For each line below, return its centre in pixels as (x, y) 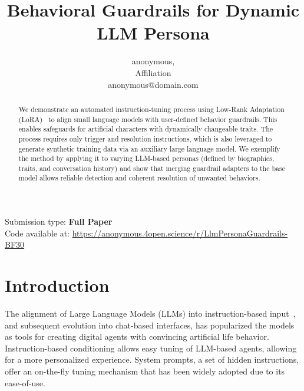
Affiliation (153, 72)
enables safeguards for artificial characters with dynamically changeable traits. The (146, 129)
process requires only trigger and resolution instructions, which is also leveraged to (145, 138)
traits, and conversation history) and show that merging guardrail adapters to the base (152, 168)
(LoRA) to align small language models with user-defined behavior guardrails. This (148, 119)
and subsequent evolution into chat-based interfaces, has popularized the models (150, 325)
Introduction (57, 285)
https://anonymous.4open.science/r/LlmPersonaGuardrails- (180, 233)
